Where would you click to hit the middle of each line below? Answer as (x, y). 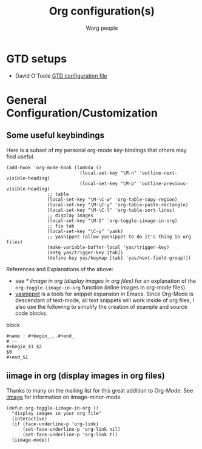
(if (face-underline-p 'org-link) (55, 424)
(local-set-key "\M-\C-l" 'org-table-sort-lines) (111, 210)
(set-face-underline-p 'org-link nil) (71, 429)
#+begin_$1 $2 (24, 346)
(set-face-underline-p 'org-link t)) (70, 434)
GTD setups (37, 59)
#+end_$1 (17, 357)
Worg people (102, 28)
